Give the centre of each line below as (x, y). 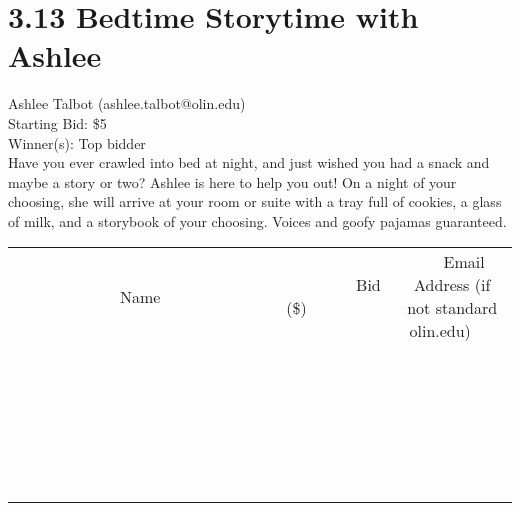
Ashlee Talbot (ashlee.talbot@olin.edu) (127, 103)
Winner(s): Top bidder (77, 142)
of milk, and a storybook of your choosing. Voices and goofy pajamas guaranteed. (257, 220)
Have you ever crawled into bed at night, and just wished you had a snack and (249, 162)
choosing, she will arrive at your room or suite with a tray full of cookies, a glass (255, 201)
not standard (452, 308)
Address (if (452, 285)
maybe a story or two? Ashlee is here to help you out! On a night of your (232, 181)
